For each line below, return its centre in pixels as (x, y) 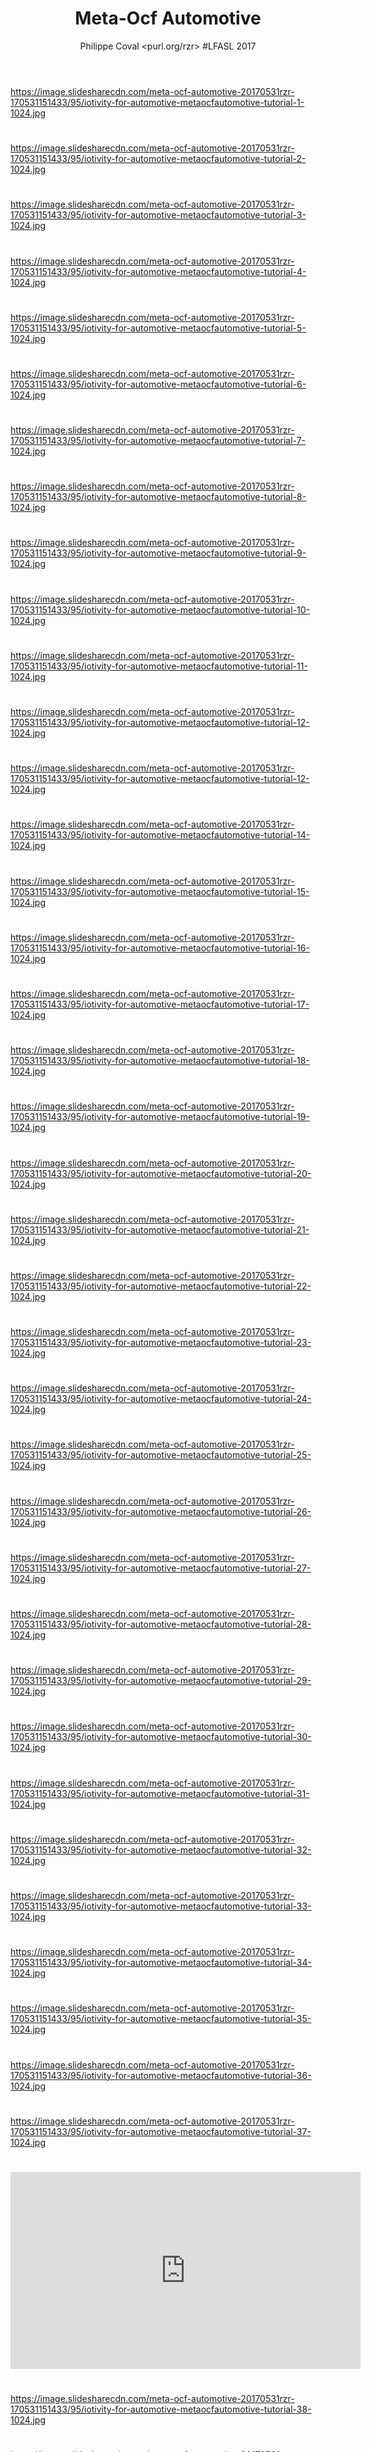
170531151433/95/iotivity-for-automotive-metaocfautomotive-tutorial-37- (161, 2131)
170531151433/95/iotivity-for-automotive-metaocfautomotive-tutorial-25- (161, 1455)
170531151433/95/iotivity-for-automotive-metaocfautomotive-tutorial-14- (160, 835)
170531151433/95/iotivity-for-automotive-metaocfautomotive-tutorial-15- (160, 891)
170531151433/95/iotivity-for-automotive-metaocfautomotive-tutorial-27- (161, 1568)
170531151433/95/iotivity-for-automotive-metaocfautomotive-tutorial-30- (161, 1737)
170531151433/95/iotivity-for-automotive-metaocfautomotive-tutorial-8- (158, 497)
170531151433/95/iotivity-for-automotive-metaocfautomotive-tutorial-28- (161, 1624)
